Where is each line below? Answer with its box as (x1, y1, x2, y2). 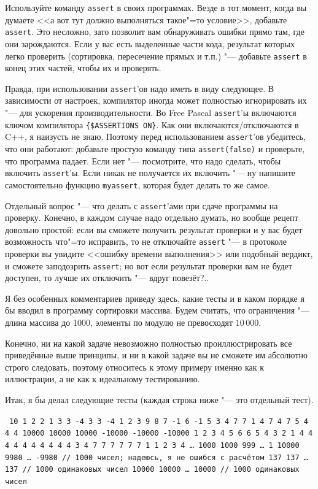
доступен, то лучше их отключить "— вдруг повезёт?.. (5, 271, 209, 284)
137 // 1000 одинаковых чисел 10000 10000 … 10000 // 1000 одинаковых (5, 465, 300, 474)
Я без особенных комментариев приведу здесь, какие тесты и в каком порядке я (5, 291, 304, 304)
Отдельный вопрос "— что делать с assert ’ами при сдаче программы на (5, 199, 278, 212)
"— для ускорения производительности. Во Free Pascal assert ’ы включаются (5, 106, 297, 118)
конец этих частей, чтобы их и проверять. (5, 61, 161, 74)
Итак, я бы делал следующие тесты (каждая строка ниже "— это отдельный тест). (5, 393, 314, 406)
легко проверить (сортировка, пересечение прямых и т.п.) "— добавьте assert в (5, 49, 307, 62)
